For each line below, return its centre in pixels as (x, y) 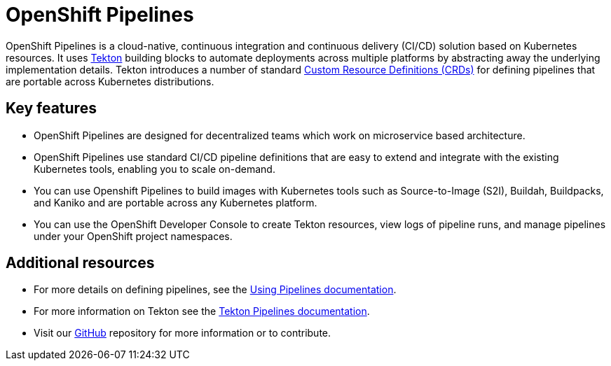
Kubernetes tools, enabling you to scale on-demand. (155, 169)
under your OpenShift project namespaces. (133, 236)
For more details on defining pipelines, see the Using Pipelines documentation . (215, 290)
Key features (51, 108)
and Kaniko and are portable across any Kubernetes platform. (176, 202)
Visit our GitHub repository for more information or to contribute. (183, 333)
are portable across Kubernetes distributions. (110, 81)
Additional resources (80, 263)
